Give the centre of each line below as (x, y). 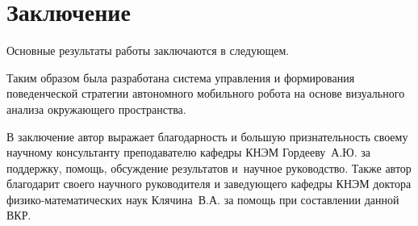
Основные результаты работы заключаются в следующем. (148, 50)
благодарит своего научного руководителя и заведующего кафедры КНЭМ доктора (209, 184)
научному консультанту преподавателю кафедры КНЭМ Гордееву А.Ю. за (189, 152)
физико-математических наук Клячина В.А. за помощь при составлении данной (203, 199)
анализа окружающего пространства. (96, 109)
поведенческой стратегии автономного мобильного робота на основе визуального (206, 93)
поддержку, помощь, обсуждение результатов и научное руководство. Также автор (209, 167)
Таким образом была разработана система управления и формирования (181, 77)
